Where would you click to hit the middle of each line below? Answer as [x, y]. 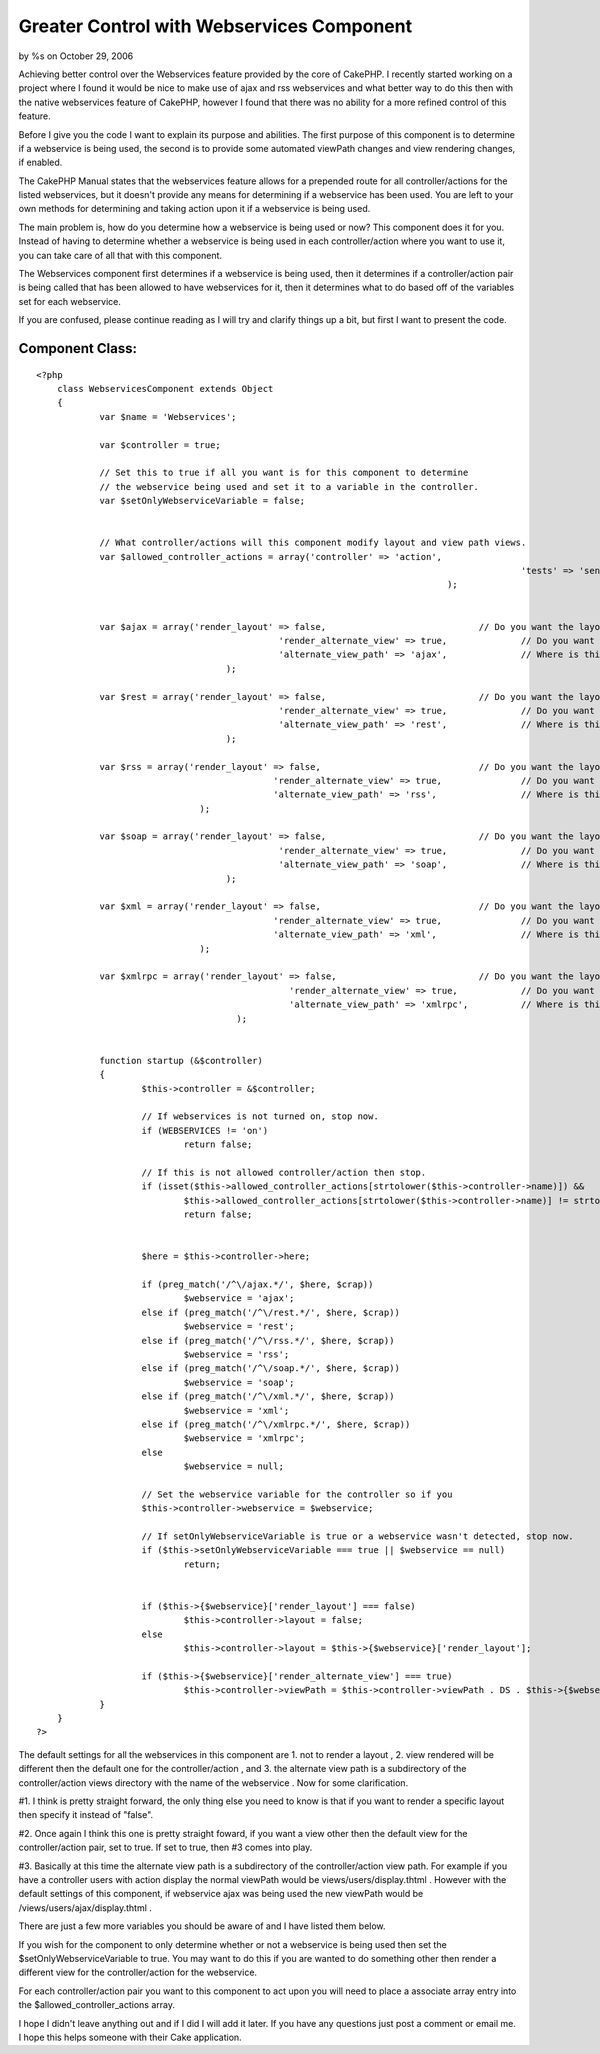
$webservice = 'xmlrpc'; [244, 1438]
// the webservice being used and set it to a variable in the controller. [289, 486]
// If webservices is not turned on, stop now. [260, 1116]
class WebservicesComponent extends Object [165, 388]
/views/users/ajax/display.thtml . [85, 1907]
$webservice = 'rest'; [239, 1326]
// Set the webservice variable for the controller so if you [297, 1494]
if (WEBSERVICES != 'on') [205, 1130]
